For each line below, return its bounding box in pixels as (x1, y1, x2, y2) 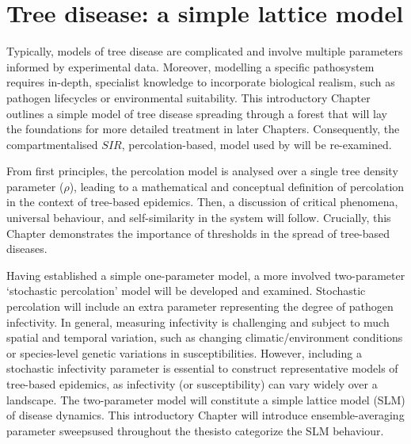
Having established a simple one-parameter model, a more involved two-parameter (6, 266, 405, 283)
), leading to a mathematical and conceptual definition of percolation (69, 178, 405, 194)
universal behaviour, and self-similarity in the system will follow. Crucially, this (6, 209, 391, 226)
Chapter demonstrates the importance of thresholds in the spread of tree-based (6, 224, 390, 241)
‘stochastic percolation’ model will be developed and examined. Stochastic (6, 282, 366, 299)
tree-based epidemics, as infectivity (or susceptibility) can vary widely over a (6, 376, 378, 392)
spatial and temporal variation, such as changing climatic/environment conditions (6, 329, 403, 346)
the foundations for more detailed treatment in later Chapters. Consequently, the (6, 121, 400, 137)
